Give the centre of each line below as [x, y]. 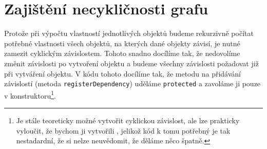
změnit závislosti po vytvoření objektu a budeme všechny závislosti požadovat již [131, 63]
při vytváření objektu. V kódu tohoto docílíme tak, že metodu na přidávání [123, 73]
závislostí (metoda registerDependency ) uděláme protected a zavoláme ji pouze [132, 83]
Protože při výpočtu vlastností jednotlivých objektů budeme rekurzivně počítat [129, 33]
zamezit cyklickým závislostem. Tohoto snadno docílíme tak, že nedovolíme [122, 53]
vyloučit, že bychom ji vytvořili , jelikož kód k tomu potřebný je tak [123, 130]
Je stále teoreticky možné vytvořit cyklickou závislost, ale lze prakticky [128, 120]
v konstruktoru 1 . [30, 95]
